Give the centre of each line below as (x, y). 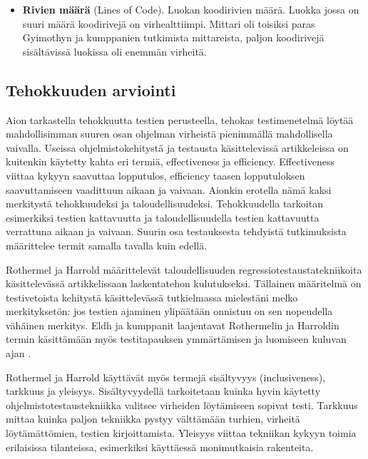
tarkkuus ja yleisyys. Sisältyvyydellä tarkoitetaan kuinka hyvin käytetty (163, 391)
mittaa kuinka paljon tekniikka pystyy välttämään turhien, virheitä (153, 419)
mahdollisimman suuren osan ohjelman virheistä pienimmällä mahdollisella (169, 134)
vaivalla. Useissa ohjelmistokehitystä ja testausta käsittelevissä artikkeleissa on (177, 147)
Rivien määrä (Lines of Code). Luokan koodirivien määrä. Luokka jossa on (191, 9)
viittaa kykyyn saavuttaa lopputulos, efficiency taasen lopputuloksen (155, 175)
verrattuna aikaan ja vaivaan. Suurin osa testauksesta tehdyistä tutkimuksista (176, 231)
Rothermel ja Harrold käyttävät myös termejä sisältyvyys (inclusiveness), (166, 377)
